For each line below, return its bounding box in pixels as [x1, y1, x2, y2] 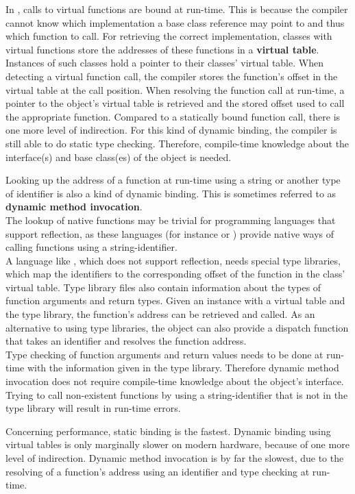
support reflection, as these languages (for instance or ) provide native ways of [5, 226, 334, 240]
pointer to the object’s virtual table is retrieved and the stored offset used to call [5, 96, 345, 110]
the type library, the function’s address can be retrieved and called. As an [5, 307, 315, 321]
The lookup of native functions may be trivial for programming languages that [5, 212, 336, 227]
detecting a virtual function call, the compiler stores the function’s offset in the [5, 69, 338, 83]
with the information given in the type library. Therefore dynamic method [27, 360, 339, 375]
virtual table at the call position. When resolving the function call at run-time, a [5, 82, 345, 97]
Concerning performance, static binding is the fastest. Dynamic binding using [5, 423, 331, 438]
